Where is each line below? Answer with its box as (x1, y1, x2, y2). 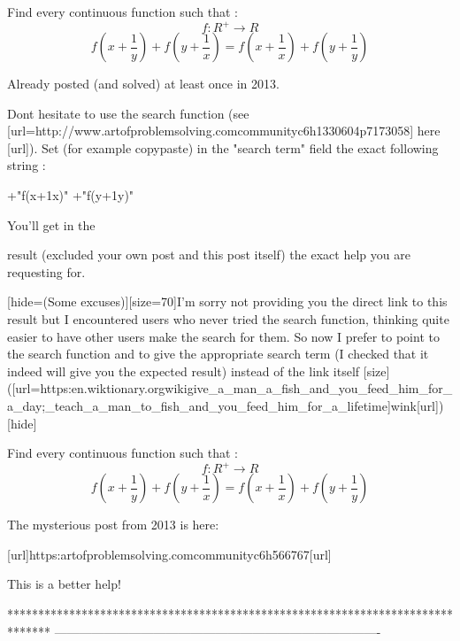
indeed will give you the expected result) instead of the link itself (7, 361, 360, 380)
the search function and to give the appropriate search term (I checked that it (7, 344, 429, 363)
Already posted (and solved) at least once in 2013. (7, 74, 280, 93)
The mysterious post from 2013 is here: (7, 515, 219, 534)
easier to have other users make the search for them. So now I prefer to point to (7, 327, 440, 345)
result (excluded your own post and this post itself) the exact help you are (7, 245, 410, 264)
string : (7, 156, 46, 174)
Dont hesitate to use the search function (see (7, 104, 249, 122)
